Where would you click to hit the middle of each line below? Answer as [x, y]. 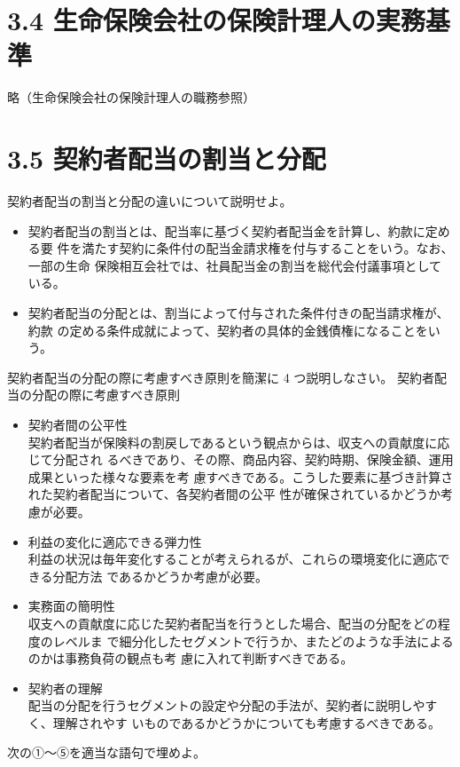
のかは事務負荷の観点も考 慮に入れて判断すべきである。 [191, 658]
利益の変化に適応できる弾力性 [115, 541]
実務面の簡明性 [71, 606]
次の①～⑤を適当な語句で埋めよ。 [106, 752]
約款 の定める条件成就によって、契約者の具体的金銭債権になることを [228, 330]
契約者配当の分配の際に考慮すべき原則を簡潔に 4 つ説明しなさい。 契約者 [221, 377]
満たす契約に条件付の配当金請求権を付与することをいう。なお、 [268, 248]
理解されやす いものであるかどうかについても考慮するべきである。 [247, 722]
